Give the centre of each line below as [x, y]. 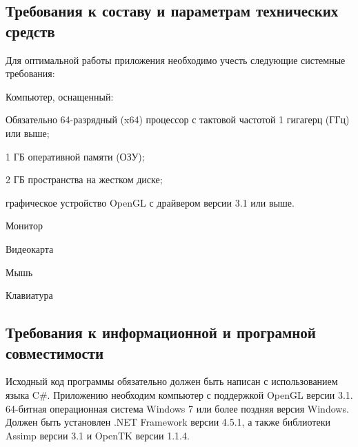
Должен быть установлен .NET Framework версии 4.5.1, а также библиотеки [168, 422]
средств [30, 31]
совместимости [55, 352]
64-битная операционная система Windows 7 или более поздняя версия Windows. [177, 408]
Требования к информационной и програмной [161, 332]
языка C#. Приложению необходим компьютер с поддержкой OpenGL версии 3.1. [179, 394]
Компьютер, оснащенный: [60, 96]
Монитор [24, 226]
